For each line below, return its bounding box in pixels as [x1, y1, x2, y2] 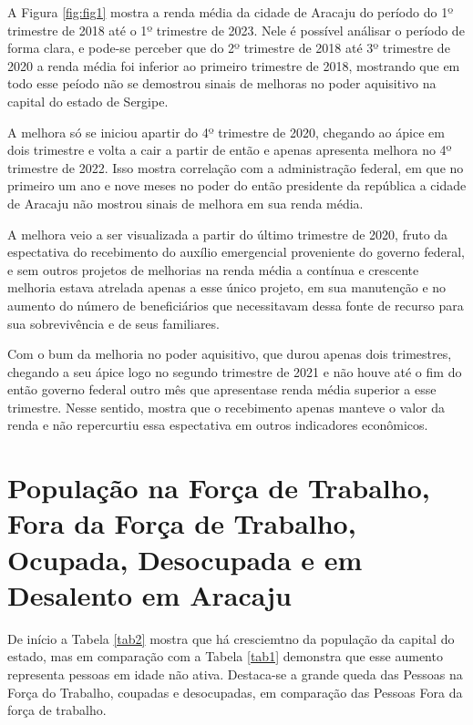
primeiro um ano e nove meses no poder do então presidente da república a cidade [7, 176, 467, 195]
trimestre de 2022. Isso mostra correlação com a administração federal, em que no [7, 158, 464, 177]
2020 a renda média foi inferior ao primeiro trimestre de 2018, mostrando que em [7, 56, 460, 75]
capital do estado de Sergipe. [7, 91, 169, 110]
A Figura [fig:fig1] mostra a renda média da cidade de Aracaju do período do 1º [7, 3, 453, 21]
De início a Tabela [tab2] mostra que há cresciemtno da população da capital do [7, 628, 455, 648]
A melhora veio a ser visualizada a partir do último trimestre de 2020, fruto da [7, 224, 448, 243]
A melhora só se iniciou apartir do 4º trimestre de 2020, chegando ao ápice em [7, 122, 445, 141]
